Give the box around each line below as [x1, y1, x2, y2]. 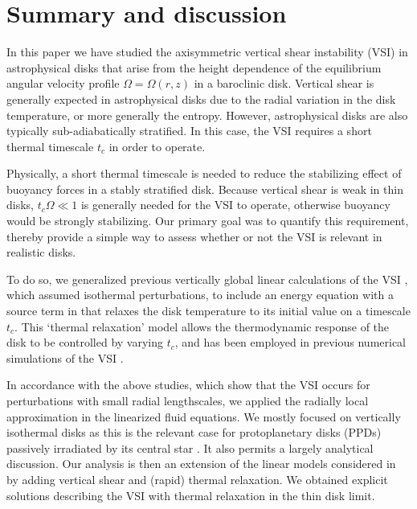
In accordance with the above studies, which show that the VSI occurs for [6, 376, 370, 393]
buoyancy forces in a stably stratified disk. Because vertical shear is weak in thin [6, 180, 403, 197]
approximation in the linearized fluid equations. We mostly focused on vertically [6, 408, 401, 425]
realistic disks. [6, 244, 76, 261]
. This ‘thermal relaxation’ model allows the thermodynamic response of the [14, 318, 390, 335]
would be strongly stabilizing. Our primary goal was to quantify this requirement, [6, 212, 409, 229]
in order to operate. [108, 138, 206, 154]
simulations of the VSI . [6, 349, 124, 366]
